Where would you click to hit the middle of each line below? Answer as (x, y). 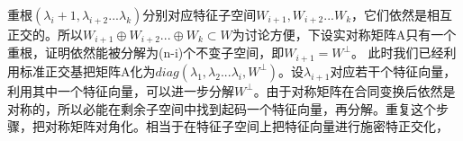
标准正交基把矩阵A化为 (87, 70)
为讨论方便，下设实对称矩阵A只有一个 (344, 34)
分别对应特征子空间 (200, 14)
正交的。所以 (45, 34)
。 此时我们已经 (397, 53)
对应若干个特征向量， (393, 70)
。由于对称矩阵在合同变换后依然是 (354, 90)
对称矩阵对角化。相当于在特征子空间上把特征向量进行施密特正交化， (246, 126)
